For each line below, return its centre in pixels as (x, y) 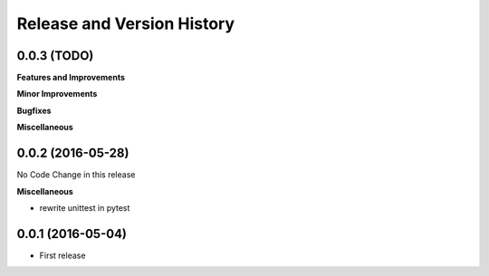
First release (62, 255)
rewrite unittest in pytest (85, 207)
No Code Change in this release (76, 175)
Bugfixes (34, 110)
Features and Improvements (71, 78)
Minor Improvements (57, 94)
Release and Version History (126, 24)
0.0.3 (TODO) (55, 56)
